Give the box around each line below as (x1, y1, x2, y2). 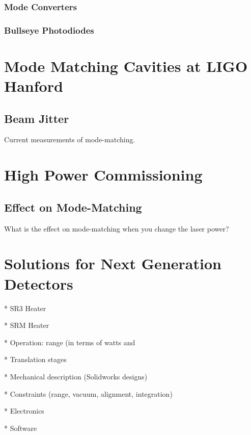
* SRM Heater (4, 320, 49, 330)
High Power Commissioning (4, 164, 203, 185)
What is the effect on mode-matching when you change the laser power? (4, 223, 229, 234)
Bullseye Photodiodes (4, 23, 94, 36)
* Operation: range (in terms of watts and (4, 337, 135, 347)
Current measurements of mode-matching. (4, 134, 135, 145)
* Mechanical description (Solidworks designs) (4, 371, 148, 381)
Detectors (4, 273, 73, 294)
